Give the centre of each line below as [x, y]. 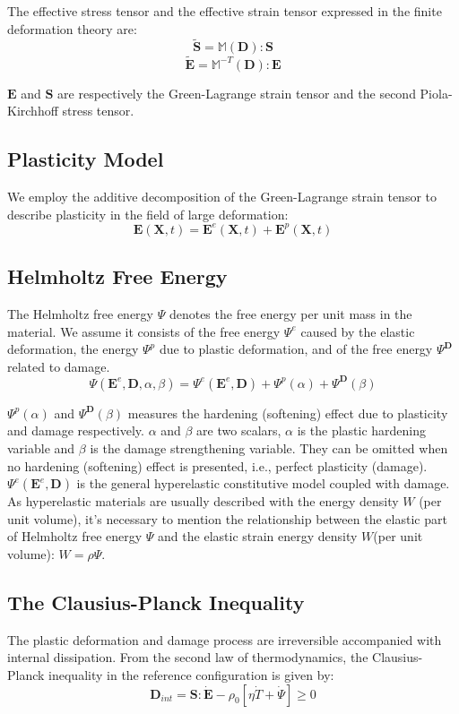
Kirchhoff [33, 111]
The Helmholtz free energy [81, 313]
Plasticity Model [86, 159]
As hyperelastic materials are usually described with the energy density [203, 501]
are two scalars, [239, 430]
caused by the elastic [358, 331]
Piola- [436, 93]
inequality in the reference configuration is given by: [191, 674]
